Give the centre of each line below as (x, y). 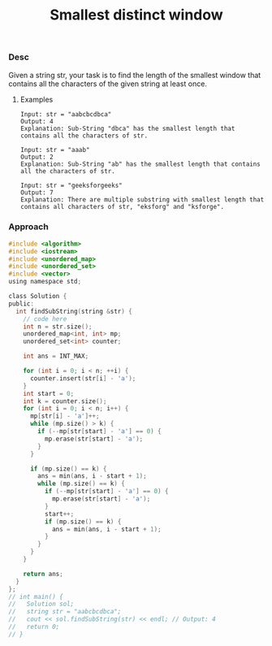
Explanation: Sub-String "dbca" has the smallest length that (127, 128)
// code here (45, 319)
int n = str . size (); (58, 327)
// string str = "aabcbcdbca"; (65, 612)
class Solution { (38, 297)
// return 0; (34, 627)
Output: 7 (37, 193)
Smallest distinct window (136, 15)
